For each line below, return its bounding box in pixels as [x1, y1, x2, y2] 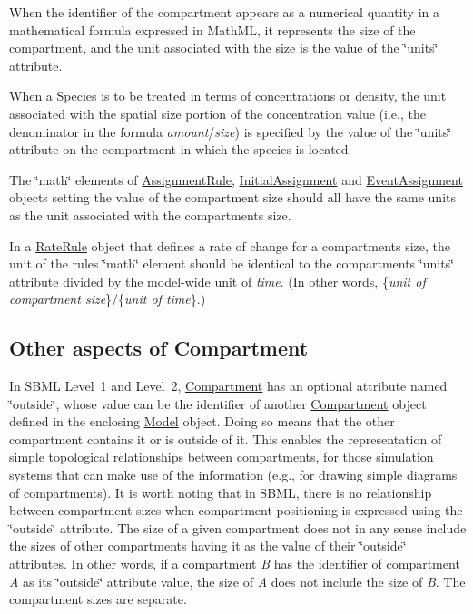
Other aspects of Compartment [9, 334, 309, 362]
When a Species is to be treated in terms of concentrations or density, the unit [9, 86, 447, 105]
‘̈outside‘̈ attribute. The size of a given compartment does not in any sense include [9, 518, 467, 537]
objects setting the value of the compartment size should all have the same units [9, 188, 457, 207]
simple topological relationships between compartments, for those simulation [9, 447, 434, 466]
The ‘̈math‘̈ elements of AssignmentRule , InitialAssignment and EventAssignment [9, 170, 463, 189]
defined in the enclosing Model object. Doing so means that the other [9, 412, 395, 431]
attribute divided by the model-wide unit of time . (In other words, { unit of [9, 271, 426, 290]
